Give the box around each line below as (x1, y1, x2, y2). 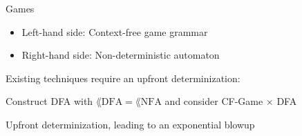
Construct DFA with (6, 94, 93, 108)
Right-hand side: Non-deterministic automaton (21, 48, 220, 62)
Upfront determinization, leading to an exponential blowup (6, 117, 255, 131)
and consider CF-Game (164, 94, 263, 108)
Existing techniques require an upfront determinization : (6, 70, 240, 85)
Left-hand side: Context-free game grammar (21, 24, 208, 39)
